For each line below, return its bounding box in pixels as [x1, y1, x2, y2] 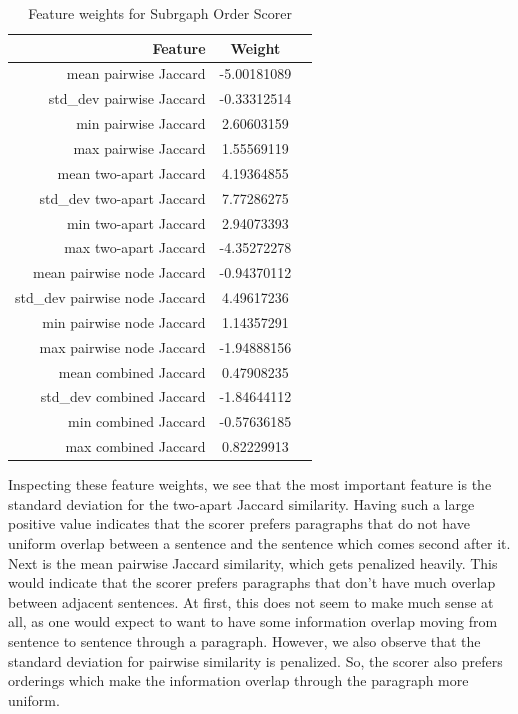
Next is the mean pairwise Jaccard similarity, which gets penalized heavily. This [8, 552, 498, 573]
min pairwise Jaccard [76, 113, 206, 134]
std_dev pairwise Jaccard [48, 88, 206, 109]
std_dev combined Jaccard [40, 386, 206, 407]
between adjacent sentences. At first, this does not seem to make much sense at [8, 591, 494, 612]
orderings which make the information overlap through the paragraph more [8, 670, 469, 691]
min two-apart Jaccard [66, 212, 206, 233]
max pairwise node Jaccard [39, 336, 206, 357]
